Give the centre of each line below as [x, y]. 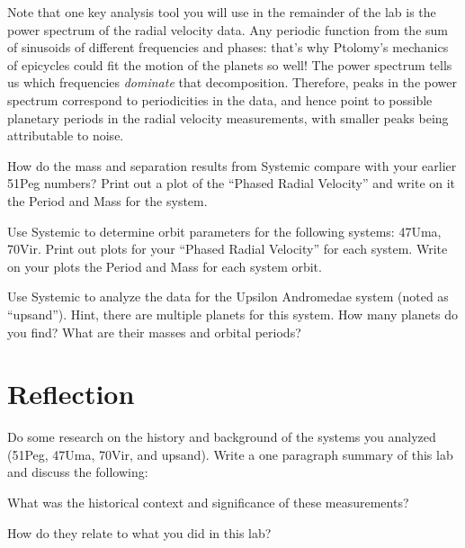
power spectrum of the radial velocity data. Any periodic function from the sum [228, 29]
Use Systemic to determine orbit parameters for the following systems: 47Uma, [224, 231]
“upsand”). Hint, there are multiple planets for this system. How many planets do [233, 314]
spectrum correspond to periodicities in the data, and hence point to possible [220, 99]
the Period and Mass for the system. [107, 200]
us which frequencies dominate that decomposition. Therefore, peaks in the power [232, 82]
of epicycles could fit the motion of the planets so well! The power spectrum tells [230, 64]
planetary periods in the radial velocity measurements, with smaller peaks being [228, 117]
